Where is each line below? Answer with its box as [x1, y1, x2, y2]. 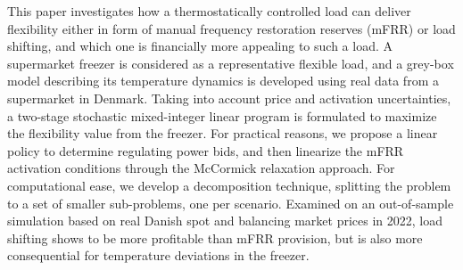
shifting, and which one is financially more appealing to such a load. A [7, 37, 393, 55]
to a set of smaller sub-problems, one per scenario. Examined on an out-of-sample [7, 193, 454, 212]
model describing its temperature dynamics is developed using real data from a [7, 71, 439, 90]
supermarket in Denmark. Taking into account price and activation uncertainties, [7, 88, 451, 107]
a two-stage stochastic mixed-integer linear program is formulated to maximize [7, 106, 437, 125]
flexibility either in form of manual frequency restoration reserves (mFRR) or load [7, 19, 456, 37]
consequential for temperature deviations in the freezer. [7, 246, 310, 265]
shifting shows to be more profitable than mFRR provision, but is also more [7, 228, 423, 247]
